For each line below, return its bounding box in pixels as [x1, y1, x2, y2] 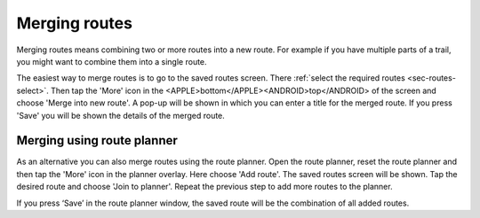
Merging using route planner [16, 133, 178, 148]
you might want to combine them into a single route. [16, 56, 208, 66]
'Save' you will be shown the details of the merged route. [16, 110, 226, 121]
